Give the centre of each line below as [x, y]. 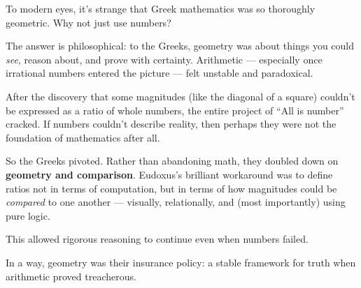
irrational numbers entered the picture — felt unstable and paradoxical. [160, 73]
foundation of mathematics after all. [83, 137]
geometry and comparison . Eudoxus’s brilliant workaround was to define [169, 174]
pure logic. [28, 215]
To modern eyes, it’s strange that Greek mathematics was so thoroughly [161, 8]
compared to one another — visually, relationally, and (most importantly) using [176, 202]
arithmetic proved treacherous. [71, 276]
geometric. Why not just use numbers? [89, 22]
